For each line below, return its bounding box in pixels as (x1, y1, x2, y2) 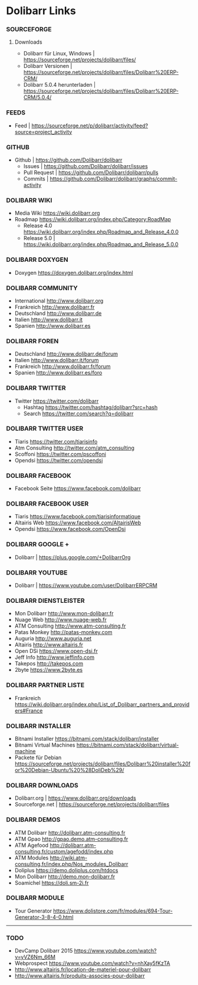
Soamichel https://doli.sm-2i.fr (14, 879, 89, 886)
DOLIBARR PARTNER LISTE (6, 681, 85, 689)
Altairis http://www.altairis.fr (14, 641, 84, 648)
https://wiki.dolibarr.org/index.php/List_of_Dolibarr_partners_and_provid (14, 701, 190, 708)
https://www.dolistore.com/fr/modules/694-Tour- (52, 907, 173, 914)
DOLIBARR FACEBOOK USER (6, 500, 89, 508)
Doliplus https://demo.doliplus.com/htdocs (14, 866, 118, 874)
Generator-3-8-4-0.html (14, 913, 74, 921)
